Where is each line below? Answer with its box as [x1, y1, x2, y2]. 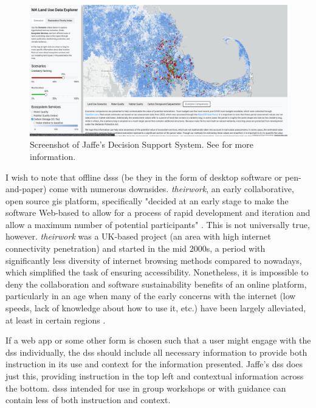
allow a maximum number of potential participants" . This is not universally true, [5, 218, 310, 230]
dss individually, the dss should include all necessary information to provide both [5, 345, 307, 358]
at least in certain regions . [5, 313, 106, 326]
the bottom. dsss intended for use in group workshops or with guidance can [5, 381, 286, 394]
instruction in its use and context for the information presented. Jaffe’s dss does [5, 358, 303, 370]
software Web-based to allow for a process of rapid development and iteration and [5, 206, 311, 219]
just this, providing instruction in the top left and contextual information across [5, 370, 304, 382]
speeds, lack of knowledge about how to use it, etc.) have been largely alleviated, [5, 302, 306, 314]
